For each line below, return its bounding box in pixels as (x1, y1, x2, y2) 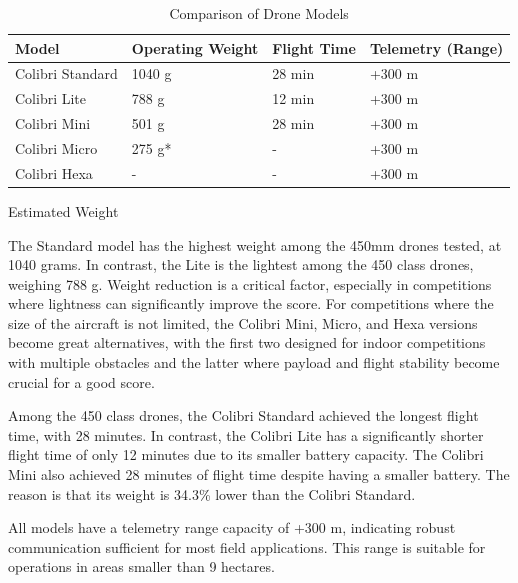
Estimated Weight (8, 200, 119, 221)
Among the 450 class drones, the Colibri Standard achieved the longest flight (8, 405, 479, 426)
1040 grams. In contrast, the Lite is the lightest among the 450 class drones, (8, 254, 474, 275)
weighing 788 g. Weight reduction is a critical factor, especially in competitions (8, 273, 492, 294)
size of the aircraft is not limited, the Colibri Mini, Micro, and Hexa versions (8, 312, 478, 333)
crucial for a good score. (8, 371, 155, 392)
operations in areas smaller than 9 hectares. (8, 556, 275, 577)
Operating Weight (131, 37, 259, 58)
